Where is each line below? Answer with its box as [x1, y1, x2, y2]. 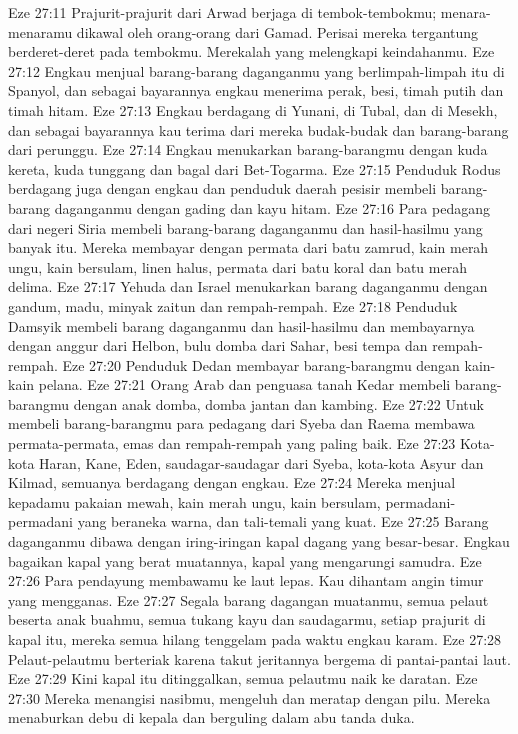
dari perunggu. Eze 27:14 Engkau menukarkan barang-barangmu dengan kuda [8, 139, 488, 160]
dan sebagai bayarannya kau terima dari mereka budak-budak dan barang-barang [8, 119, 509, 140]
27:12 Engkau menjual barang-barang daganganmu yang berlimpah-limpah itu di [8, 60, 505, 81]
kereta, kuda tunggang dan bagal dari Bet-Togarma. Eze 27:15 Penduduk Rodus [8, 158, 501, 179]
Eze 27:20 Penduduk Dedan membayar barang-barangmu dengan [62, 354, 460, 375]
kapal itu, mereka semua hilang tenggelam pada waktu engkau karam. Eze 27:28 [8, 629, 502, 649]
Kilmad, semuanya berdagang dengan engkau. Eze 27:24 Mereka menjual [8, 472, 456, 493]
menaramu [8, 21, 73, 42]
